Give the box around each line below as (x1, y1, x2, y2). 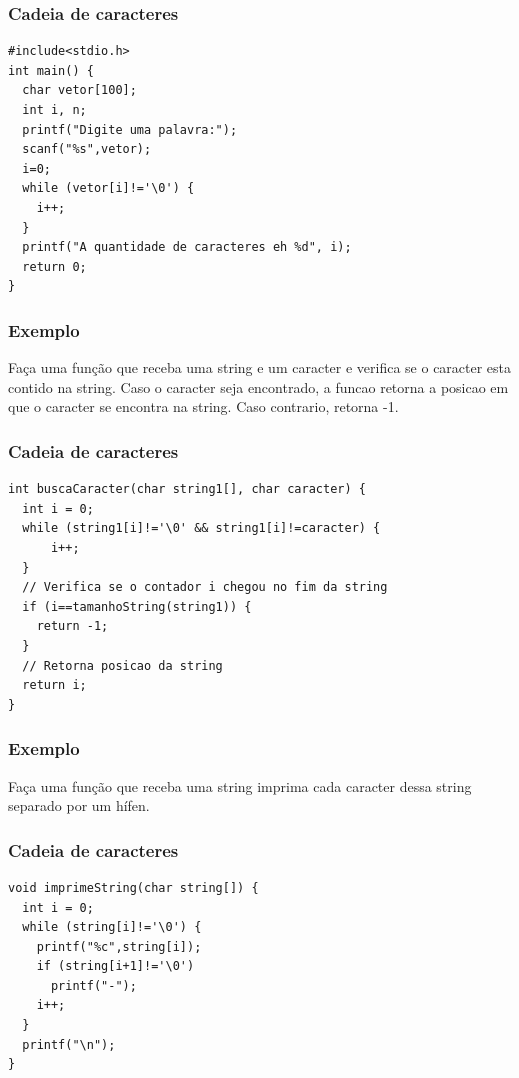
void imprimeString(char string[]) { (8, 880, 259, 895)
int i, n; (22, 103, 87, 117)
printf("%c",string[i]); (36, 939, 202, 954)
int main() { (8, 63, 94, 78)
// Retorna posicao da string (22, 658, 223, 673)
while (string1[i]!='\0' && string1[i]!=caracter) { (22, 521, 381, 536)
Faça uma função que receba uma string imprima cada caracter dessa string (8, 775, 472, 796)
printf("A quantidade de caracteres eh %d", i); (22, 240, 352, 255)
